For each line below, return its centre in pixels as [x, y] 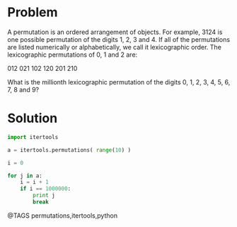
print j [44, 196]
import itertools [33, 137]
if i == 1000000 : [46, 189]
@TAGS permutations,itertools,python [63, 215]
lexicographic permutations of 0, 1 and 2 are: [73, 55]
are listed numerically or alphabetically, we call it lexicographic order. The [114, 47]
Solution [33, 118]
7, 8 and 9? [23, 89]
